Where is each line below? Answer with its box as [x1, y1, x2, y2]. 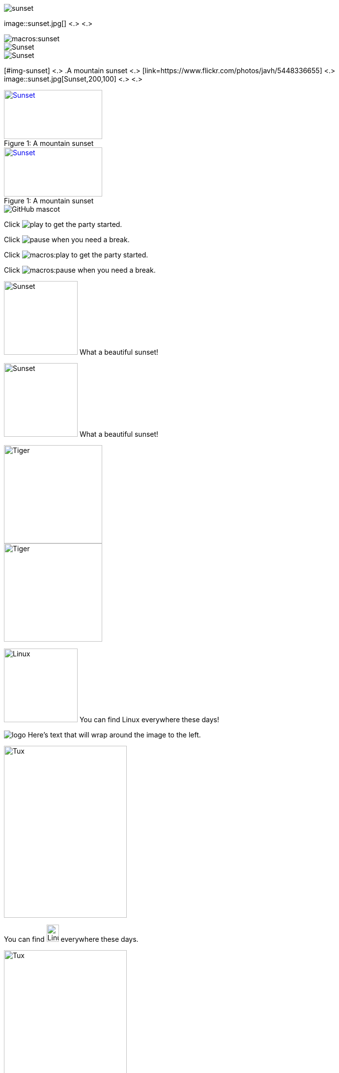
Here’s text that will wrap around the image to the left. [28, 731, 201, 739]
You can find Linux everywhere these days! [79, 715, 220, 724]
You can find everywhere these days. [4, 935, 139, 943]
